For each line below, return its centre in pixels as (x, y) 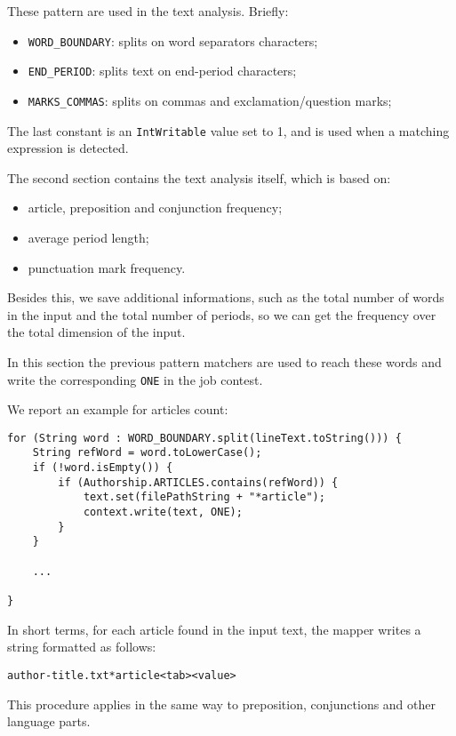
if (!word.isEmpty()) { (103, 468)
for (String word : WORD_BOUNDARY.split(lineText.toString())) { (204, 438)
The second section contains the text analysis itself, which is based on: (199, 177)
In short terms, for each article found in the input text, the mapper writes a (214, 629)
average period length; (88, 237)
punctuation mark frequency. (107, 267)
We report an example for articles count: (118, 409)
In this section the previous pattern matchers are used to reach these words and (224, 361)
